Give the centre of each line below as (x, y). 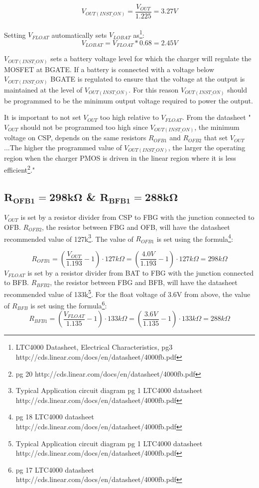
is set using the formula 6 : (69, 305)
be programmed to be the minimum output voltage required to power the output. (129, 100)
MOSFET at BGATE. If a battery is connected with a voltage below (109, 69)
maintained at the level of (43, 89)
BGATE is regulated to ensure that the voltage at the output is (148, 79)
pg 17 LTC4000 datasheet (55, 469)
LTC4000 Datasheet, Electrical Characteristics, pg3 (94, 347)
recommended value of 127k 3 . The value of (69, 238)
